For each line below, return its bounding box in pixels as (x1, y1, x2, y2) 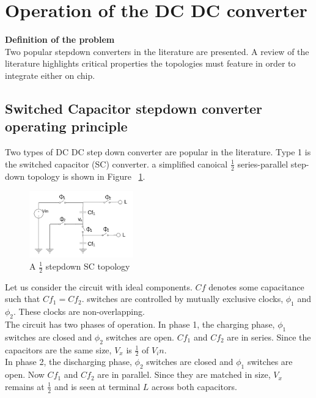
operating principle (5, 117, 128, 136)
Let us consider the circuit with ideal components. (5, 280, 193, 293)
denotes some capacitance (208, 280, 304, 293)
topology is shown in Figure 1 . (27, 169, 145, 182)
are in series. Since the (227, 330, 311, 343)
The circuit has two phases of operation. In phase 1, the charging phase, (5, 318, 275, 331)
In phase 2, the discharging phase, (5, 355, 132, 368)
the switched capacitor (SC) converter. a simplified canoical (5, 157, 228, 170)
